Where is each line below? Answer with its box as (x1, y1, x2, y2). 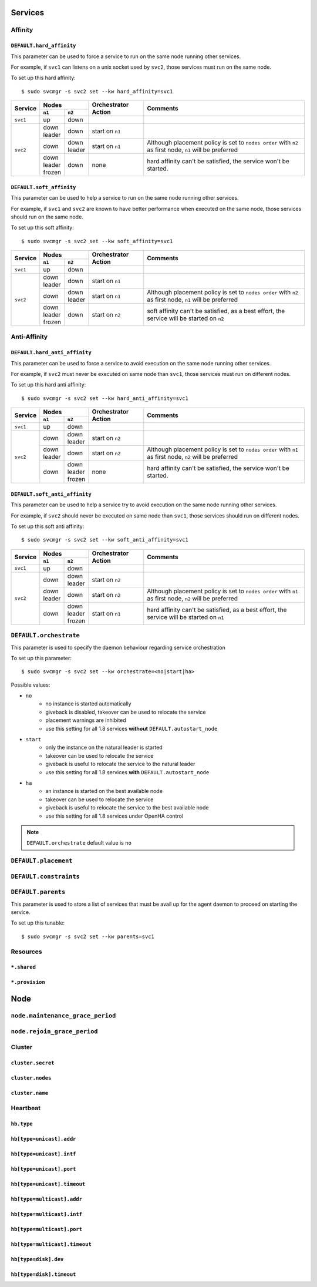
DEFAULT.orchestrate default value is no (26, 839, 132, 846)
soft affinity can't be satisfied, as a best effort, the (147, 307, 285, 315)
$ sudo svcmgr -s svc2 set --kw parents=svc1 (21, 933, 155, 940)
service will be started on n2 (147, 314, 224, 322)
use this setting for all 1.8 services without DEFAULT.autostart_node (45, 725, 218, 732)
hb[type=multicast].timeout (11, 1241, 92, 1248)
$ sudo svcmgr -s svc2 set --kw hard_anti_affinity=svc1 (21, 395, 189, 402)
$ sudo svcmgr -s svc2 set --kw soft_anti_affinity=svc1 (21, 536, 189, 543)
